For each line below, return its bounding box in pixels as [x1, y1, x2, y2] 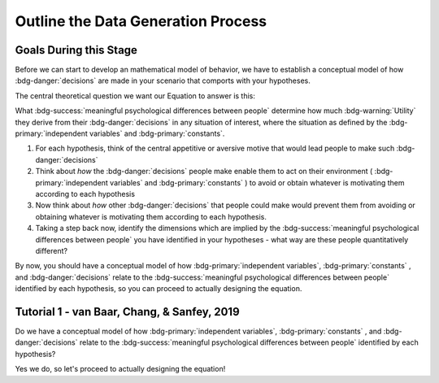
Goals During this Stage [15, 43, 138, 57]
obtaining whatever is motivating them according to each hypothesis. [35, 211, 267, 221]
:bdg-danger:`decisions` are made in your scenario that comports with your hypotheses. [15, 76, 311, 85]
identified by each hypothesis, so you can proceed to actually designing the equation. [15, 284, 302, 294]
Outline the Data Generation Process [15, 12, 267, 30]
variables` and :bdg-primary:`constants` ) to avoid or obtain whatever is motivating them [110, 177, 405, 187]
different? [35, 246, 68, 255]
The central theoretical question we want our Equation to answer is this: [15, 90, 256, 101]
